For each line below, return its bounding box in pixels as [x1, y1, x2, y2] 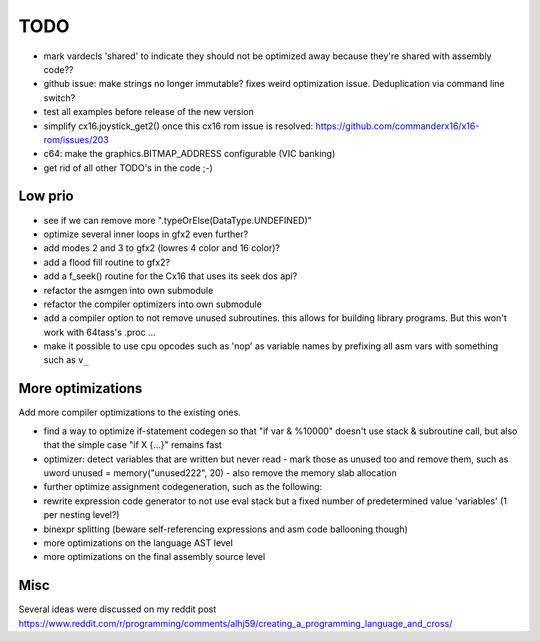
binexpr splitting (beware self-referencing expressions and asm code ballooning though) [43, 523, 409, 535]
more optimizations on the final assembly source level [43, 551, 266, 563]
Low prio [18, 188, 74, 205]
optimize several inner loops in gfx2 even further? [43, 228, 249, 240]
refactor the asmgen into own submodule [43, 284, 214, 296]
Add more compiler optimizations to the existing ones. [18, 406, 242, 419]
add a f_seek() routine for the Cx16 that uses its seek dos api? [43, 270, 298, 282]
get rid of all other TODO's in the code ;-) [43, 161, 214, 174]
